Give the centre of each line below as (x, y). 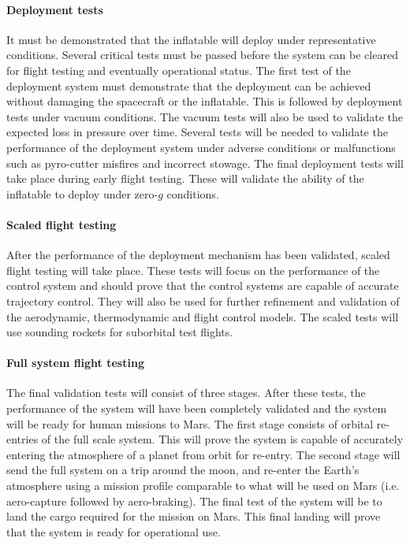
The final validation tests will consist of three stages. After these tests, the (186, 393)
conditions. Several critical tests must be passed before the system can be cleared (202, 55)
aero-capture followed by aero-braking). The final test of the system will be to (194, 501)
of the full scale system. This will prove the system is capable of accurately (222, 439)
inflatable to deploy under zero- (82, 193)
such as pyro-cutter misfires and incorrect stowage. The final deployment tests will (205, 163)
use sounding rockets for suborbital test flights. (120, 332)
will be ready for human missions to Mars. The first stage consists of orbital (190, 423)
